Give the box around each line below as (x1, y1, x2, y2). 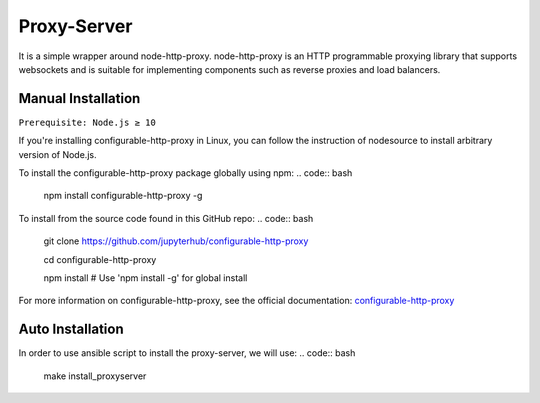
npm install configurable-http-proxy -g (43, 190, 203, 202)
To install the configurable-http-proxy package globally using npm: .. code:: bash (18, 167, 353, 179)
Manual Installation (18, 90, 141, 107)
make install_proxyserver (43, 370, 147, 382)
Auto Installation (18, 321, 124, 338)
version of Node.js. (18, 148, 97, 160)
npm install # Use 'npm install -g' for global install (43, 271, 248, 284)
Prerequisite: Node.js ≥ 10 (18, 116, 157, 128)
